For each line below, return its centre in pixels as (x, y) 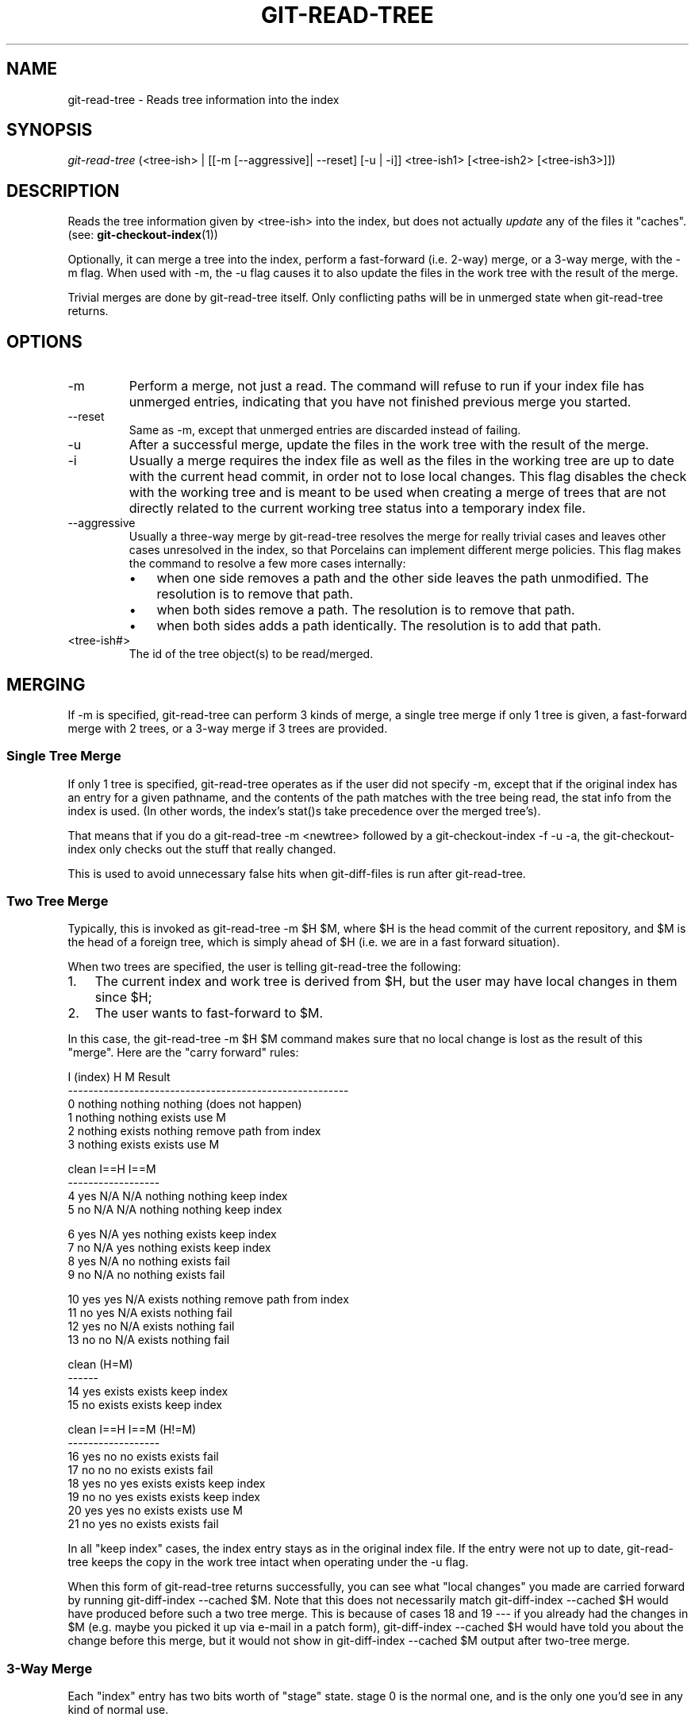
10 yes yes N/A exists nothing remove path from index (208, 1299)
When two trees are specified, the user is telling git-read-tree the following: (265, 967)
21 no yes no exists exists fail (143, 1524)
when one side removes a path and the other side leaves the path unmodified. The (403, 578)
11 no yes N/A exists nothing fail (150, 1313)
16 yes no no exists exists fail (143, 1457)
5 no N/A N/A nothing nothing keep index (175, 1210)
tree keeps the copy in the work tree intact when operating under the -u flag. (268, 1562)
